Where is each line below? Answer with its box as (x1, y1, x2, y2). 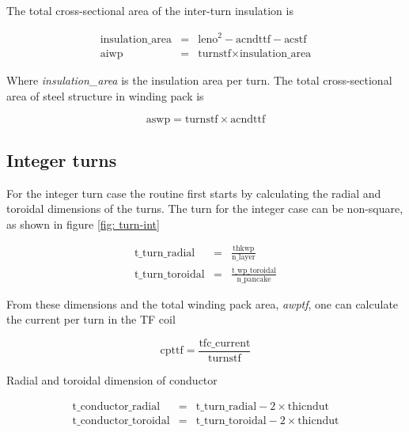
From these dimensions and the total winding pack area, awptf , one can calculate (6, 295, 399, 312)
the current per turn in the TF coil (6, 311, 176, 328)
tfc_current (199, 337, 251, 349)
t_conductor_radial (72, 400, 161, 412)
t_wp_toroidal (231, 266, 277, 275)
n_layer (231, 253, 256, 262)
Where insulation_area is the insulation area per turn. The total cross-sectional (6, 72, 392, 89)
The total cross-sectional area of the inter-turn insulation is (6, 2, 293, 18)
